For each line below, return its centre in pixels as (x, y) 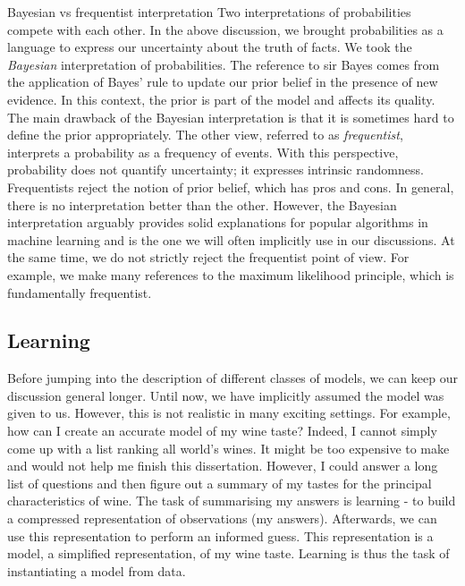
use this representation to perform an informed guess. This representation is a (220, 535)
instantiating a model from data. (97, 570)
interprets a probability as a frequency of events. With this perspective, (203, 152)
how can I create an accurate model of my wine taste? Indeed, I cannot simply (222, 431)
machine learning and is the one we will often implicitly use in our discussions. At (231, 239)
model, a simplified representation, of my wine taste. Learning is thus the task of (228, 553)
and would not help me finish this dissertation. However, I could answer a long (223, 466)
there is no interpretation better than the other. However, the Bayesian (202, 204)
